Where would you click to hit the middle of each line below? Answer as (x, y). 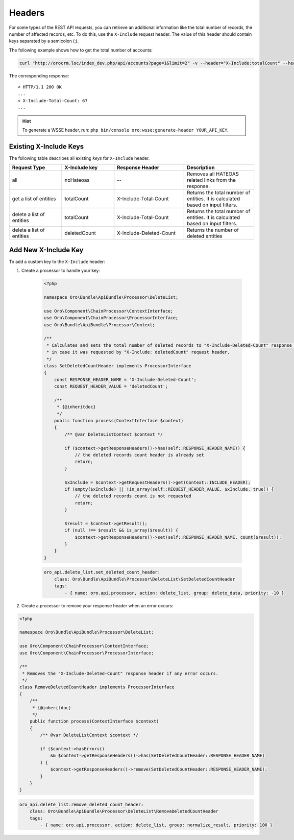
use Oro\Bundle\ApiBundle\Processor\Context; (99, 325)
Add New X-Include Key (46, 250)
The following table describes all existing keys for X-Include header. (79, 158)
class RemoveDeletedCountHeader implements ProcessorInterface (97, 687)
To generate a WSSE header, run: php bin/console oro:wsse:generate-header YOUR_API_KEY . (125, 130)
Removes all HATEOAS (213, 174)
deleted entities (205, 236)
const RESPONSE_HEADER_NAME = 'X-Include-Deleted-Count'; (125, 379)
